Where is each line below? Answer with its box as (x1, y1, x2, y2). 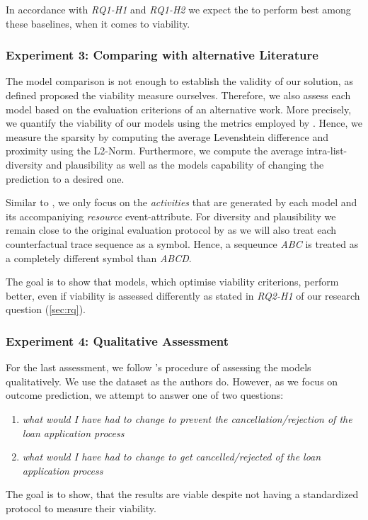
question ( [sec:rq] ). (6, 302, 86, 317)
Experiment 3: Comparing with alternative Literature (6, 46, 318, 64)
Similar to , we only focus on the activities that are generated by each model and (6, 195, 357, 210)
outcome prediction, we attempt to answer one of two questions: (6, 388, 284, 402)
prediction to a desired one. (6, 171, 125, 186)
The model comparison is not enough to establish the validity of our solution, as (6, 74, 353, 89)
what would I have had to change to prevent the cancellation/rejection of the (22, 411, 352, 426)
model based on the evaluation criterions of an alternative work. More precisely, (6, 101, 352, 116)
